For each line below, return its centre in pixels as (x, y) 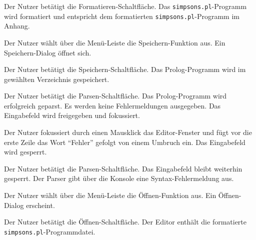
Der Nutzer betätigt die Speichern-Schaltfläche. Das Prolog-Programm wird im (125, 69)
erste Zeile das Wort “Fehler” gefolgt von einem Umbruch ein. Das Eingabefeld (125, 142)
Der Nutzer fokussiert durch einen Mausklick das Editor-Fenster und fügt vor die (128, 132)
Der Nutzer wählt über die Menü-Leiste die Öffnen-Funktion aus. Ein (110, 195)
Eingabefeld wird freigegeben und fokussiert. (72, 115)
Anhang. (17, 26)
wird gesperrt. (25, 152)
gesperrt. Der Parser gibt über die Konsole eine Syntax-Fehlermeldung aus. (119, 178)
